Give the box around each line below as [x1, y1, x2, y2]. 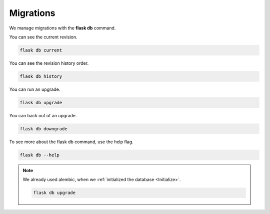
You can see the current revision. [9, 34, 77, 40]
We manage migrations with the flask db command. [9, 25, 116, 31]
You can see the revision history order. [9, 60, 89, 66]
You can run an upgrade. [9, 86, 60, 92]
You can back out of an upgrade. [9, 112, 77, 118]
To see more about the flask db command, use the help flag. [9, 139, 133, 145]
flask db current [19, 47, 62, 53]
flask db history [19, 73, 62, 79]
